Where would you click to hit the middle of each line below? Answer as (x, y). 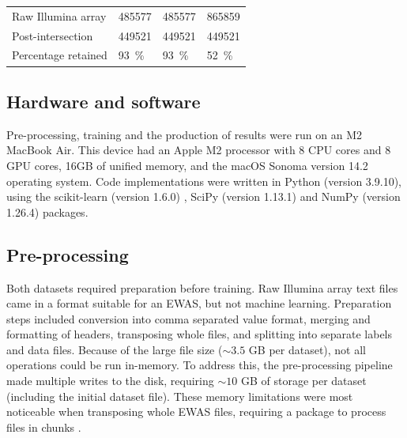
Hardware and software (104, 101)
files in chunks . (44, 427)
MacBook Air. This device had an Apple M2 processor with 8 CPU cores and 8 (199, 150)
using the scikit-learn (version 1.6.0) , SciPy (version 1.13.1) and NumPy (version (203, 196)
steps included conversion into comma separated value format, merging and (188, 318)
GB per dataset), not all (307, 349)
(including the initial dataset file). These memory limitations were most (180, 396)
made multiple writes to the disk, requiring (110, 381)
